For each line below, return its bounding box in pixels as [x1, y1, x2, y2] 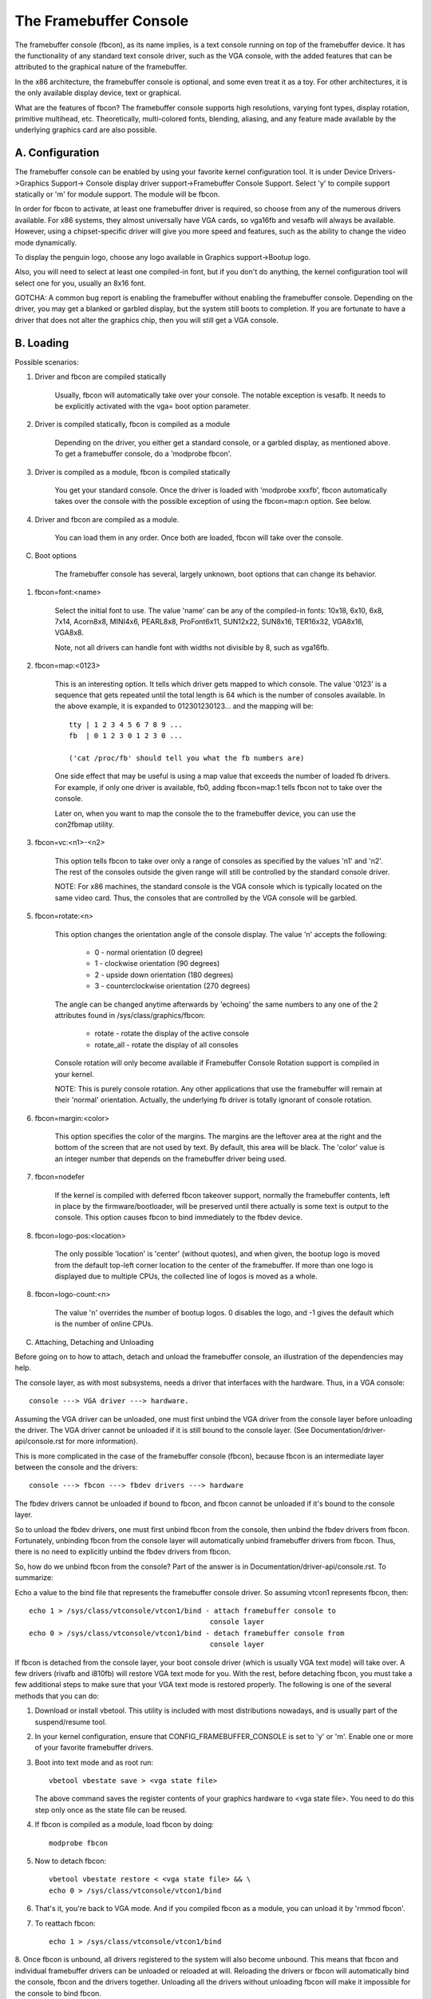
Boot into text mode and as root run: [34, 1758, 153, 1767]
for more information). [65, 1436, 139, 1446]
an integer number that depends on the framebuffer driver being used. [54, 1154, 287, 1163]
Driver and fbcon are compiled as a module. [34, 514, 180, 524]
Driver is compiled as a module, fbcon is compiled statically [34, 467, 231, 477]
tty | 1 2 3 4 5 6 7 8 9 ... [69, 720, 183, 729]
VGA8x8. [54, 628, 84, 637]
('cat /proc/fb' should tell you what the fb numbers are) [69, 753, 305, 763]
